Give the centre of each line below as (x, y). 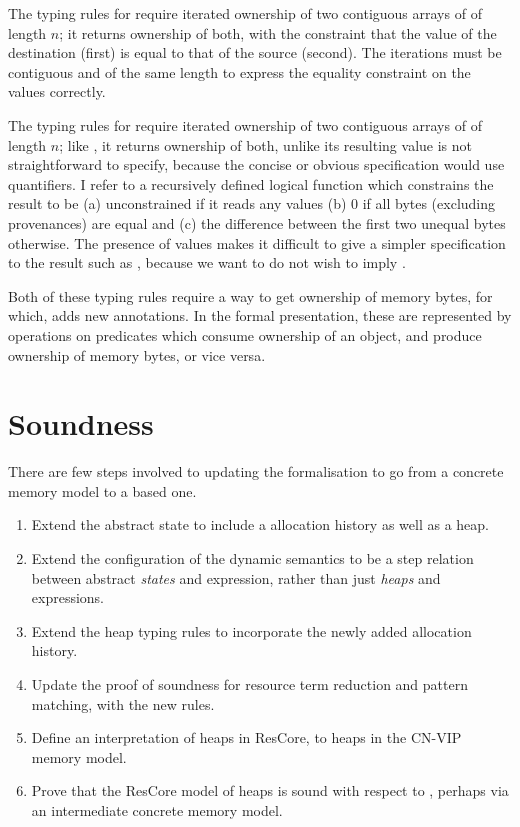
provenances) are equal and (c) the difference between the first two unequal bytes (257, 222)
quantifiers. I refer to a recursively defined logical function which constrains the (251, 183)
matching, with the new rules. (123, 703)
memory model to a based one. (102, 490)
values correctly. (57, 91)
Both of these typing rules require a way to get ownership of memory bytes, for (250, 295)
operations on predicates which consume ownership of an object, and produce (245, 334)
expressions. (68, 597)
